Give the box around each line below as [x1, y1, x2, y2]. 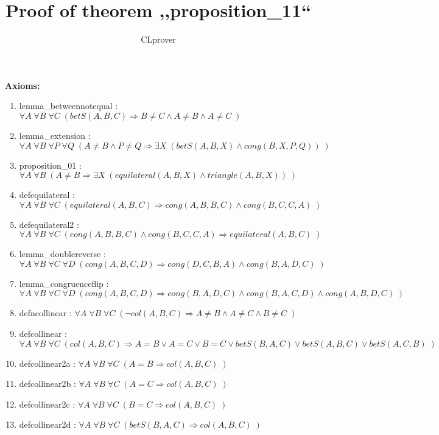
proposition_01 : [19, 158, 82, 171]
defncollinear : [19, 306, 72, 319]
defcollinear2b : [19, 377, 76, 390]
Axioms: [5, 79, 40, 91]
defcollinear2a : [19, 356, 76, 369]
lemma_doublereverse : [19, 247, 106, 260]
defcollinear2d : [19, 418, 76, 431]
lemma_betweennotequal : [19, 99, 118, 112]
